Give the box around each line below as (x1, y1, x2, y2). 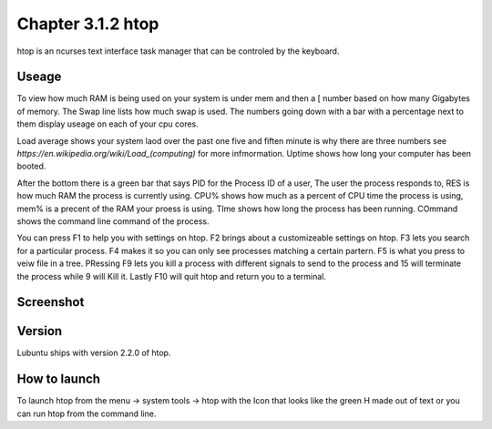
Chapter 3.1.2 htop (16, 14, 159, 34)
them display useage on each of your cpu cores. (16, 118, 200, 129)
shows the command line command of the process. (16, 215, 210, 227)
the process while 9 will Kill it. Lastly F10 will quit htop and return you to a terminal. (16, 271, 327, 281)
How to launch (16, 372, 100, 387)
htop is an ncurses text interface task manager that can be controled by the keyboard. (16, 46, 340, 56)
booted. (16, 160, 46, 172)
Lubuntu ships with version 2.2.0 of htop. (16, 347, 171, 359)
